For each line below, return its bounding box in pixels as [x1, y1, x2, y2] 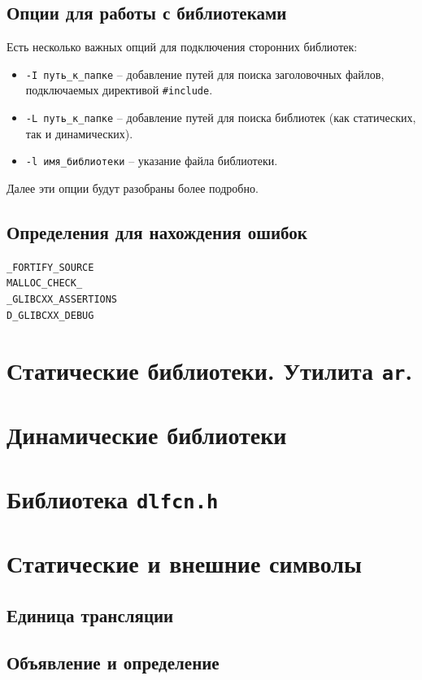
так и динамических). [25, 124, 133, 142]
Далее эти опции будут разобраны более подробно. [7, 180, 259, 197]
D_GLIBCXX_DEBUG [7, 309, 94, 321]
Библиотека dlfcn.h [7, 482, 219, 515]
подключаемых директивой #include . [25, 81, 213, 98]
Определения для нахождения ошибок [7, 220, 307, 244]
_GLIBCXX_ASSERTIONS [7, 294, 118, 306]
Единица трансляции [7, 602, 174, 627]
